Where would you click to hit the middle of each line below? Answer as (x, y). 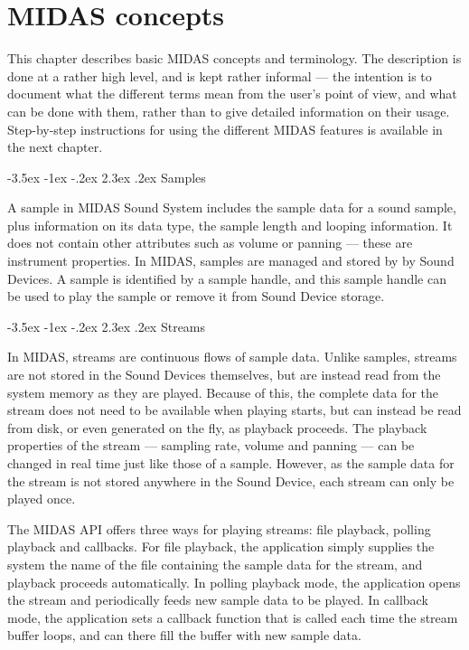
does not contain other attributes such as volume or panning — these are (210, 243)
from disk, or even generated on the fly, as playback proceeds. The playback (217, 427)
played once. (42, 499)
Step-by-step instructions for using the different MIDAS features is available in (225, 129)
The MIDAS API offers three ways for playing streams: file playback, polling (219, 528)
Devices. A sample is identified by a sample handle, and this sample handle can (227, 278)
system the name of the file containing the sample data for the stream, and (215, 564)
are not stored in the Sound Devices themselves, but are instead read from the (224, 375)
